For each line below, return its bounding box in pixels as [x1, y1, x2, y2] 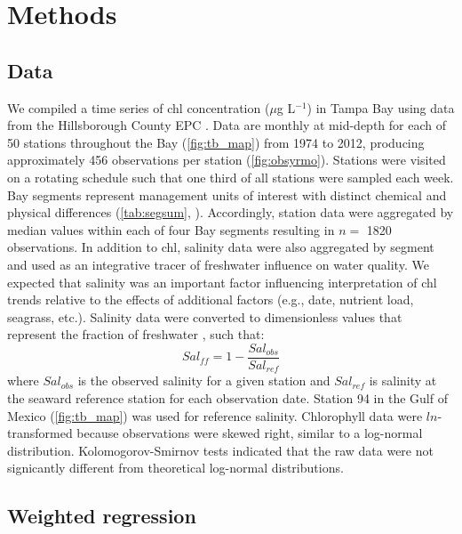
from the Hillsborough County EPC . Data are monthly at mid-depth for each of [7, 116, 446, 134]
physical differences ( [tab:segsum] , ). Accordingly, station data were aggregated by [7, 203, 454, 222]
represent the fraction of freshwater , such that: [7, 325, 265, 344]
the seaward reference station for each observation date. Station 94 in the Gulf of [7, 389, 448, 407]
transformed [7, 424, 73, 442]
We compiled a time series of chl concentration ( [7, 98, 270, 117]
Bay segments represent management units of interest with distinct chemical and [7, 185, 447, 204]
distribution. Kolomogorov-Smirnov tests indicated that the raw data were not [7, 441, 434, 459]
